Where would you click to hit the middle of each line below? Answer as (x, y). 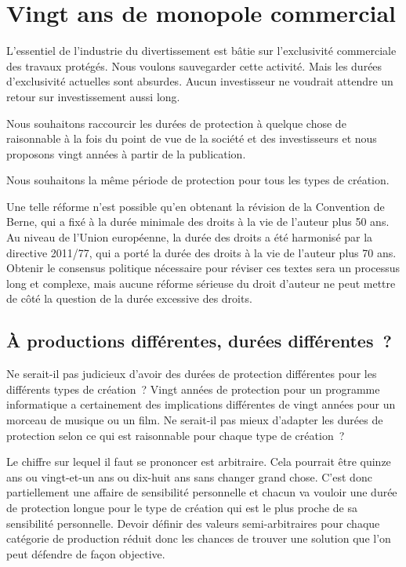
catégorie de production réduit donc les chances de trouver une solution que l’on (199, 538)
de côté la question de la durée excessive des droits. (129, 298)
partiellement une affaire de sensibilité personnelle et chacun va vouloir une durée (202, 492)
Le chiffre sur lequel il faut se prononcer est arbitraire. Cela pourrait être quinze (199, 462)
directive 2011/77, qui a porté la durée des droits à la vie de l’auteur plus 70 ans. (201, 252)
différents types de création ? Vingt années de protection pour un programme (193, 389)
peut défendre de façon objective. (86, 553)
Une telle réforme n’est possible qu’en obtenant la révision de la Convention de (196, 206)
